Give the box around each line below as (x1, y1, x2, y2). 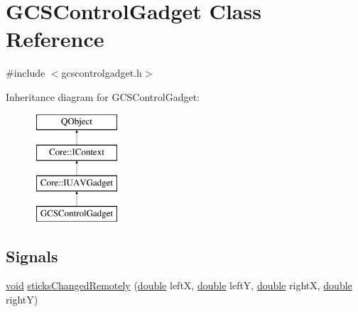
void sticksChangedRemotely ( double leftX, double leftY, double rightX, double (6, 278, 352, 293)
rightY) (6, 292, 38, 307)
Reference (6, 24, 104, 53)
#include (6, 65, 45, 80)
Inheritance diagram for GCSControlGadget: (6, 89, 200, 104)
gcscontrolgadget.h (61, 65, 142, 80)
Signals (6, 244, 58, 267)
